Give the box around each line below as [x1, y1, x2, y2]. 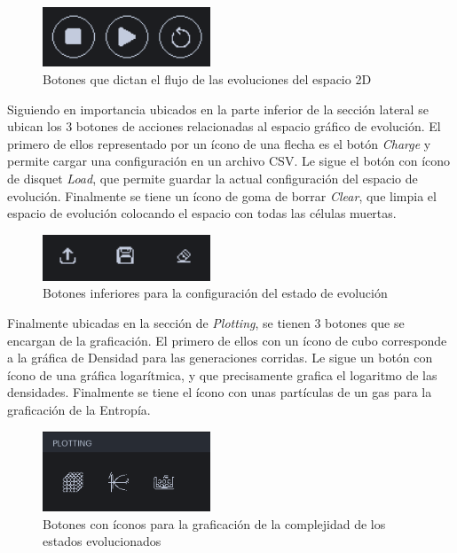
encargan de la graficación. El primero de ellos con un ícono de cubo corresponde [7, 331, 447, 349]
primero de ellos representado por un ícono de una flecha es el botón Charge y [7, 134, 431, 152]
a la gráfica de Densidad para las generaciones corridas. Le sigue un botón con [7, 348, 433, 367]
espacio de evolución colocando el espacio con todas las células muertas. [7, 204, 397, 222]
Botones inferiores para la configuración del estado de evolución [43, 284, 388, 302]
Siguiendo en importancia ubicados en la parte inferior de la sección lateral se [7, 99, 429, 118]
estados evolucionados [43, 532, 162, 550]
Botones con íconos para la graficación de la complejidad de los [43, 514, 386, 533]
